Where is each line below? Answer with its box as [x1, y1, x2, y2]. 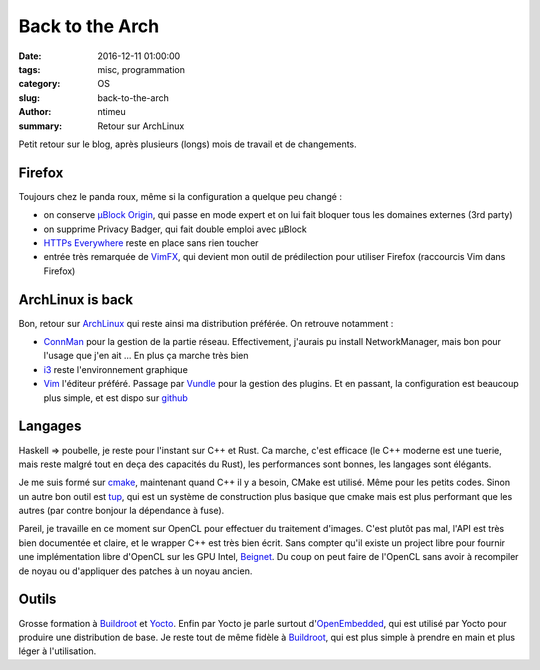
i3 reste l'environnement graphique [43, 363, 189, 375]
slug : [18, 91, 40, 104]
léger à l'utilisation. [18, 645, 97, 657]
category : [18, 78, 61, 90]
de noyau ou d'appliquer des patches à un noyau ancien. [18, 565, 253, 577]
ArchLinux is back [18, 291, 134, 308]
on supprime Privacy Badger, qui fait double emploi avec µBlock [43, 223, 307, 235]
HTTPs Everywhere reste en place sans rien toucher [43, 236, 259, 249]
